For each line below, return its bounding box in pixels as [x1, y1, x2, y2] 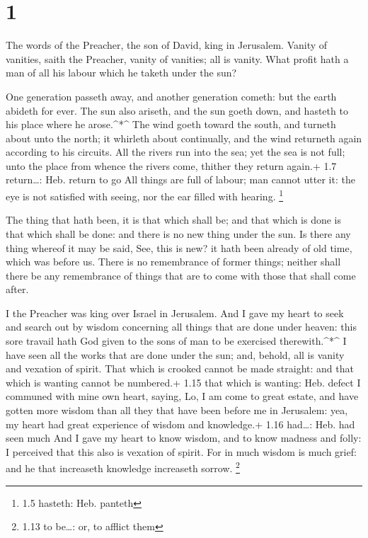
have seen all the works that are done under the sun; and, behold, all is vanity [6, 347, 345, 362]
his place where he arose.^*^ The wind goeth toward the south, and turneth [6, 117, 336, 132]
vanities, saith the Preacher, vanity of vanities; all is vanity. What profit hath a [6, 51, 349, 66]
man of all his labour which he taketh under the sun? [6, 65, 237, 80]
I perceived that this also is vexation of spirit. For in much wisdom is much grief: [6, 444, 357, 459]
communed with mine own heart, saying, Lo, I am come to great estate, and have [6, 389, 359, 403]
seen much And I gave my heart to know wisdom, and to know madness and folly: [6, 430, 362, 445]
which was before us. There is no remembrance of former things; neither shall [6, 254, 341, 269]
